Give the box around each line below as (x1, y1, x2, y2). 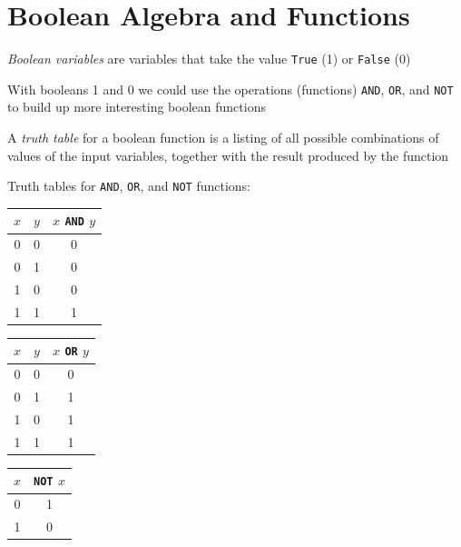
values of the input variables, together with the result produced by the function (7, 145, 449, 164)
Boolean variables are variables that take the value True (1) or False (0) (7, 49, 411, 68)
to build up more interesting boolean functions (7, 97, 266, 116)
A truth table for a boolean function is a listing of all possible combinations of (7, 128, 439, 147)
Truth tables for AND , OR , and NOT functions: (7, 176, 250, 195)
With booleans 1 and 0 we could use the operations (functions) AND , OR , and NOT (7, 79, 454, 98)
